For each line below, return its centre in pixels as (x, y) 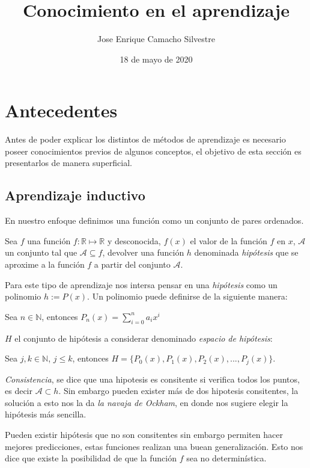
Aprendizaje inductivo (75, 195)
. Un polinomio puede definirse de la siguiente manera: (187, 296)
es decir (19, 391)
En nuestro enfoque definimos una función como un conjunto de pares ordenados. (154, 220)
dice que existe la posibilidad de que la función (91, 458)
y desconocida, (134, 240)
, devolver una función (143, 252)
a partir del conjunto (132, 264)
